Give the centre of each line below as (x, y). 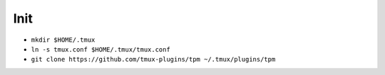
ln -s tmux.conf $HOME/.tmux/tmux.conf (101, 49)
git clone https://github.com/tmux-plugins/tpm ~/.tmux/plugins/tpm (153, 59)
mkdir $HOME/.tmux (63, 40)
